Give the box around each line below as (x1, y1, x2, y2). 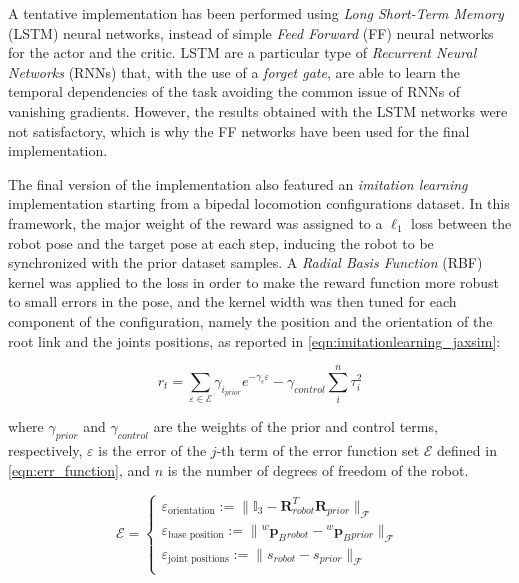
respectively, (8, 440, 83, 461)
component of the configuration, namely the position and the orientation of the (8, 310, 493, 331)
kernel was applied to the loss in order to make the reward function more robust (8, 271, 499, 292)
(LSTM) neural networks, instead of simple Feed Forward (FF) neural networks (8, 22, 494, 43)
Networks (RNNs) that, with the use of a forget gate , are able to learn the (8, 61, 461, 82)
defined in (437, 440, 497, 461)
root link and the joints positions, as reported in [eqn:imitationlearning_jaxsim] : (8, 330, 501, 351)
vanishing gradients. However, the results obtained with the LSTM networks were (8, 100, 508, 121)
